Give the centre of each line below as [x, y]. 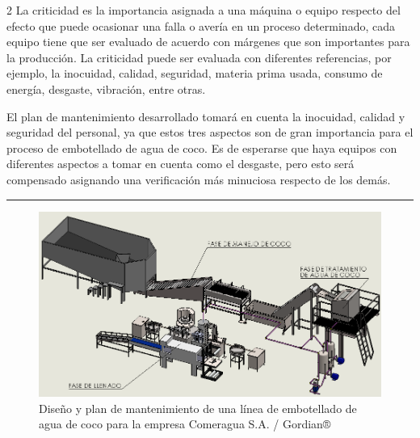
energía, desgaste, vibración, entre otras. [106, 88]
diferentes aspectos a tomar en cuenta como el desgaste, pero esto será [181, 164]
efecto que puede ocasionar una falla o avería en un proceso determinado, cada [201, 25]
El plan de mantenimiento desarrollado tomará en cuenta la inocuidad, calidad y [206, 116]
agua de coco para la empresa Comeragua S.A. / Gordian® [185, 424]
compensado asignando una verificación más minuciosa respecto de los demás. [199, 179]
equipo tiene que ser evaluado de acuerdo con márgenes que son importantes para [208, 42]
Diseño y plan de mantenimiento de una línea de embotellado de [198, 408]
